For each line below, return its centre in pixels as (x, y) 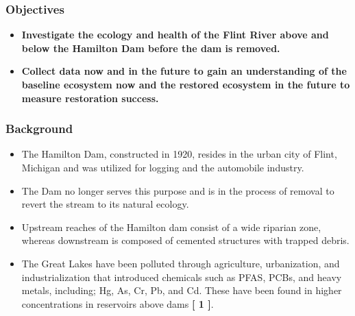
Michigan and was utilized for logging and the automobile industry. (163, 167)
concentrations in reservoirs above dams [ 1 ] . (118, 303)
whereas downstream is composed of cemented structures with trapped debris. (185, 240)
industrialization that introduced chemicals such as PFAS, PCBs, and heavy (182, 277)
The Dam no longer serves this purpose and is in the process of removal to (178, 190)
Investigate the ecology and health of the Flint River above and (175, 35)
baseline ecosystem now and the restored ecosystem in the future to (186, 84)
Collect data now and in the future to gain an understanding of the (184, 71)
